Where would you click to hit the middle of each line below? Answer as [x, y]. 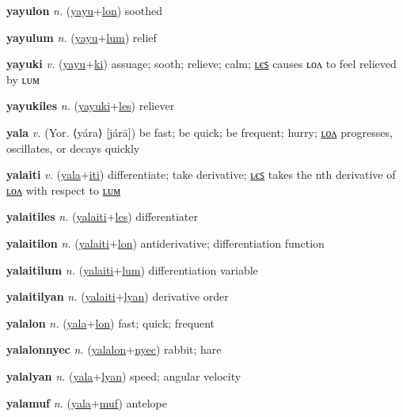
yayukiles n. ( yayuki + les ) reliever [91, 106]
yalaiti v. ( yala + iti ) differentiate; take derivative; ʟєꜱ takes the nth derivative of [201, 174]
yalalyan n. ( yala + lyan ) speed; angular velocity [124, 375]
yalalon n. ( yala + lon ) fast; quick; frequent [111, 322]
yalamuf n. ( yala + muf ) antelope [87, 402]
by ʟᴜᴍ [23, 79]
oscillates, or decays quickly [73, 148]
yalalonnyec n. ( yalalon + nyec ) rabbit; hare [114, 349]
